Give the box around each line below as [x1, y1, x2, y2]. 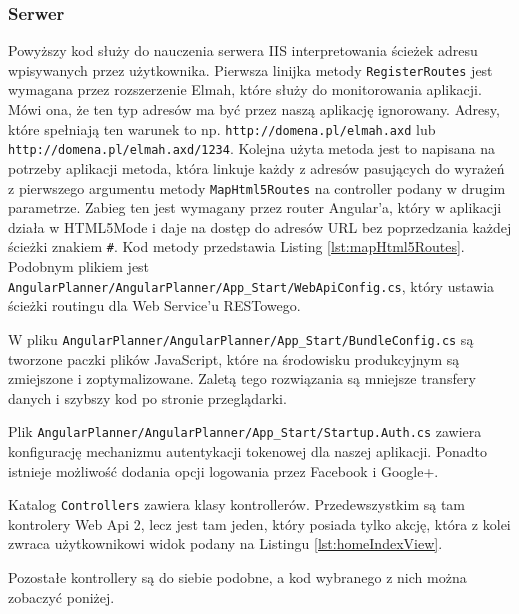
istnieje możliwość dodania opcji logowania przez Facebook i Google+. [8, 460, 439, 481]
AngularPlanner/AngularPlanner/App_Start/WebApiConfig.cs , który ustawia [8, 275, 495, 296]
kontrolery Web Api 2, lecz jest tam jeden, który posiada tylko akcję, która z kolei [8, 513, 511, 534]
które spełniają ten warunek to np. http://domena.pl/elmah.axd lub [8, 118, 436, 139]
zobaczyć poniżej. [8, 586, 115, 607]
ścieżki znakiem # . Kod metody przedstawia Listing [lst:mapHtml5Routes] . [8, 236, 465, 257]
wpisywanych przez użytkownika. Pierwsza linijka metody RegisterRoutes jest [8, 59, 493, 80]
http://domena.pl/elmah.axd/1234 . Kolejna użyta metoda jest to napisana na [8, 138, 495, 159]
